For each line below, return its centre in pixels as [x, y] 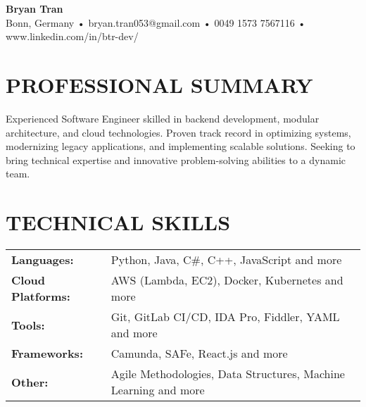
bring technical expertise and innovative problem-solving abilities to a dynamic [176, 159]
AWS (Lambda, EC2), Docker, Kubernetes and [227, 280]
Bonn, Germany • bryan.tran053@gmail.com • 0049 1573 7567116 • [156, 22]
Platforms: [41, 296]
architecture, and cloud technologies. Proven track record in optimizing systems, [178, 132]
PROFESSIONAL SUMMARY [159, 84]
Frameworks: [47, 353]
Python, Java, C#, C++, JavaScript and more [226, 259]
